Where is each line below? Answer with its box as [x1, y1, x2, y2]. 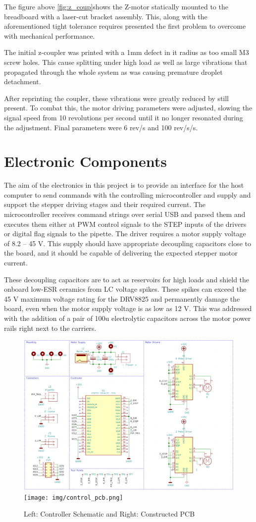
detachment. [4, 76, 41, 87]
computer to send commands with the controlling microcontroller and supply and [4, 189, 251, 200]
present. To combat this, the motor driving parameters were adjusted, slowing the [4, 103, 253, 113]
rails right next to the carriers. [4, 322, 97, 333]
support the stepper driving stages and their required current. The [4, 199, 206, 209]
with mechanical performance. [4, 30, 95, 41]
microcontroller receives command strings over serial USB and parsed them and [4, 209, 246, 219]
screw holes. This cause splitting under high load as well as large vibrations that [4, 56, 248, 67]
